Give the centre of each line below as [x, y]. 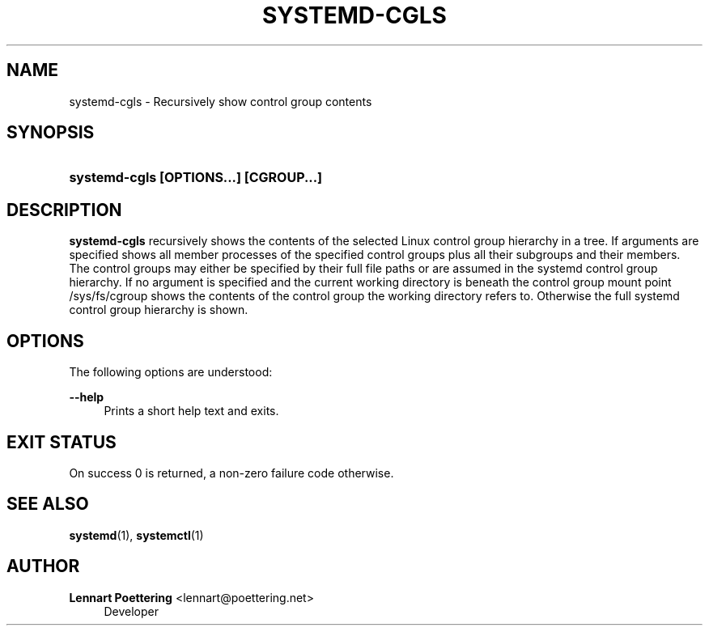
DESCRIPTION [64, 210]
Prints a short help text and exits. [191, 411]
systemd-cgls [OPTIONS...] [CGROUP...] [196, 178]
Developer [131, 611]
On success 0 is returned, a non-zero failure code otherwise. [231, 473]
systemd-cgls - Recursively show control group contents [221, 101]
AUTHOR [43, 566]
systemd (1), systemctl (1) [136, 535]
